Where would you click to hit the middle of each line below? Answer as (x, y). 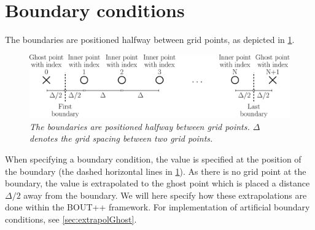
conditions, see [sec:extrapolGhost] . (71, 219)
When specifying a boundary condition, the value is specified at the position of (153, 159)
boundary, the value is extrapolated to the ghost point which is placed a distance (157, 183)
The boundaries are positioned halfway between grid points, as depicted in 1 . (150, 40)
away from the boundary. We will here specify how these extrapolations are (165, 195)
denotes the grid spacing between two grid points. (121, 138)
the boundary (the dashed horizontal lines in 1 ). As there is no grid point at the (156, 171)
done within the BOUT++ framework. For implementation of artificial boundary (157, 207)
